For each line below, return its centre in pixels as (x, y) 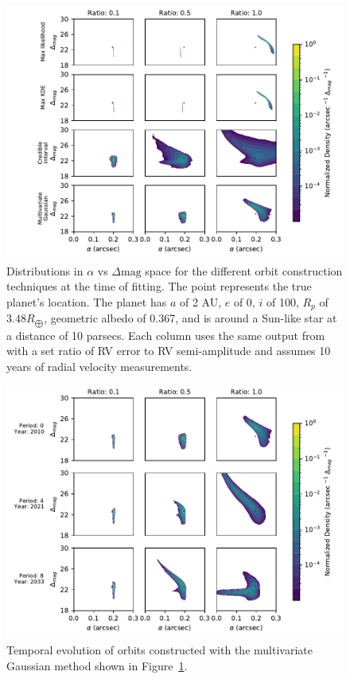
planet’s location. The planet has (87, 301)
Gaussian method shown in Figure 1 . (97, 665)
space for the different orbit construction (244, 270)
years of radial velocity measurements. (99, 366)
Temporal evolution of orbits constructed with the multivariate (159, 650)
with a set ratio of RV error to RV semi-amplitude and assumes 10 (169, 351)
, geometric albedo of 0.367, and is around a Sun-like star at (191, 318)
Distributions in (45, 270)
